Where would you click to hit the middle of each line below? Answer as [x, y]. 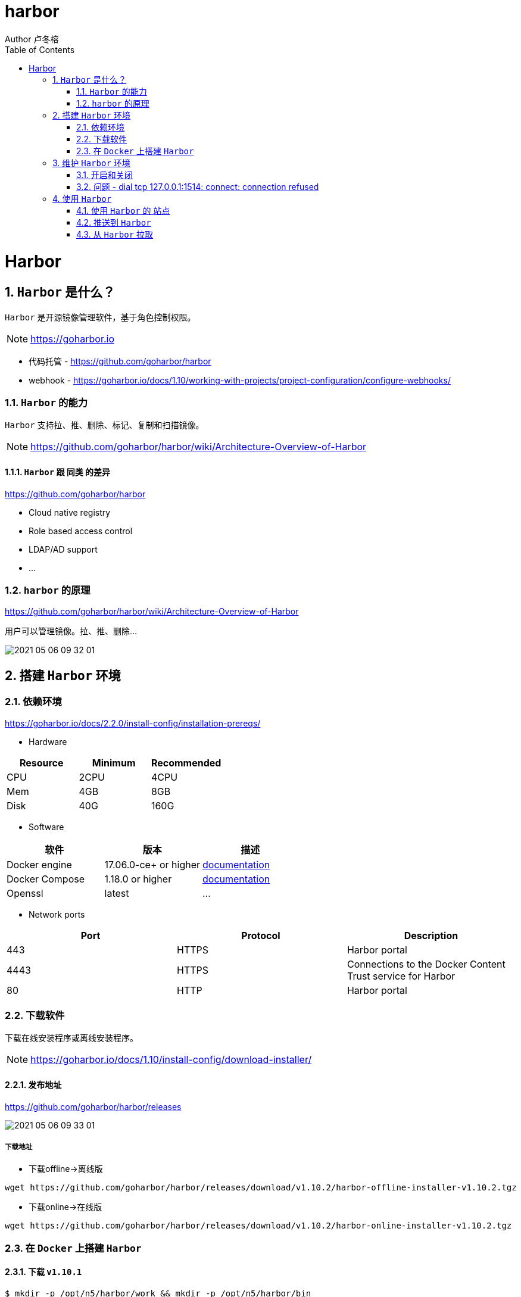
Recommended [186, 763]
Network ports [57, 914]
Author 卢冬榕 [32, 39]
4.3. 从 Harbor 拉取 [115, 234]
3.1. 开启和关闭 [104, 174]
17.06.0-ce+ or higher [152, 864]
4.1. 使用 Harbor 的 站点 [123, 210]
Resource [41, 763]
